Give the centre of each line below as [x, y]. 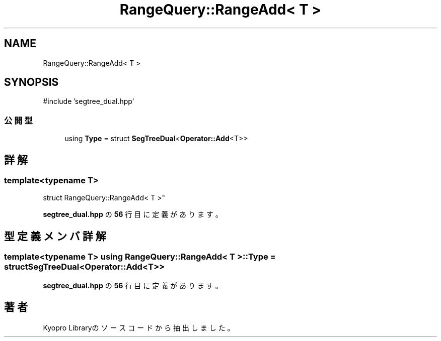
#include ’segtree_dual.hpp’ [89, 101]
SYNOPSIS [31, 82]
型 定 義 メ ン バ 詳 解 [55, 236]
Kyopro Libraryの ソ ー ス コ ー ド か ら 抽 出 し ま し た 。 [139, 328]
